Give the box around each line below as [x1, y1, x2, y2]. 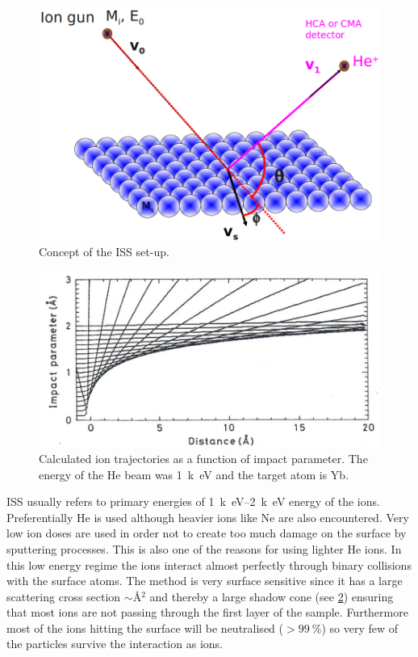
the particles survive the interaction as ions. [6, 635, 223, 652]
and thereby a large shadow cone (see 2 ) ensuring [149, 588, 394, 604]
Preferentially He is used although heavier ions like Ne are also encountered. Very [6, 508, 409, 525]
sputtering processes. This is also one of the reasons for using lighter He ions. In [6, 540, 402, 557]
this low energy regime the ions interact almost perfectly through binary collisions [6, 556, 412, 573]
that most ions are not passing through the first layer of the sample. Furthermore [6, 604, 408, 621]
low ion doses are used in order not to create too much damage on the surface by [6, 524, 407, 541]
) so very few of [321, 619, 399, 636]
